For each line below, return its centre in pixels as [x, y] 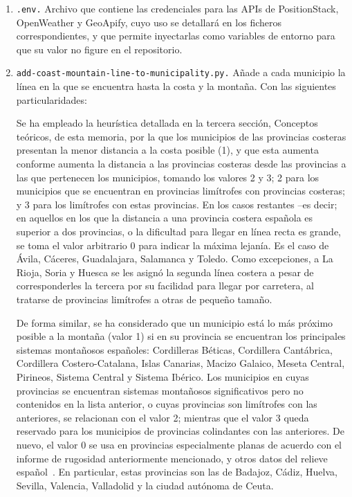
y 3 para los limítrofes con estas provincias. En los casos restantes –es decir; [177, 204]
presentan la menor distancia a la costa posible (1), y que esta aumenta [167, 150]
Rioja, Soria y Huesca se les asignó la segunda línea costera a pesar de [165, 272]
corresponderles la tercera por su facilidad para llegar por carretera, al [165, 286]
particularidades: [52, 99]
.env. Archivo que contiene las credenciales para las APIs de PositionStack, [177, 8]
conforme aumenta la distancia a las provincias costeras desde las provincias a [181, 164]
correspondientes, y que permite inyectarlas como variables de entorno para [176, 36]
